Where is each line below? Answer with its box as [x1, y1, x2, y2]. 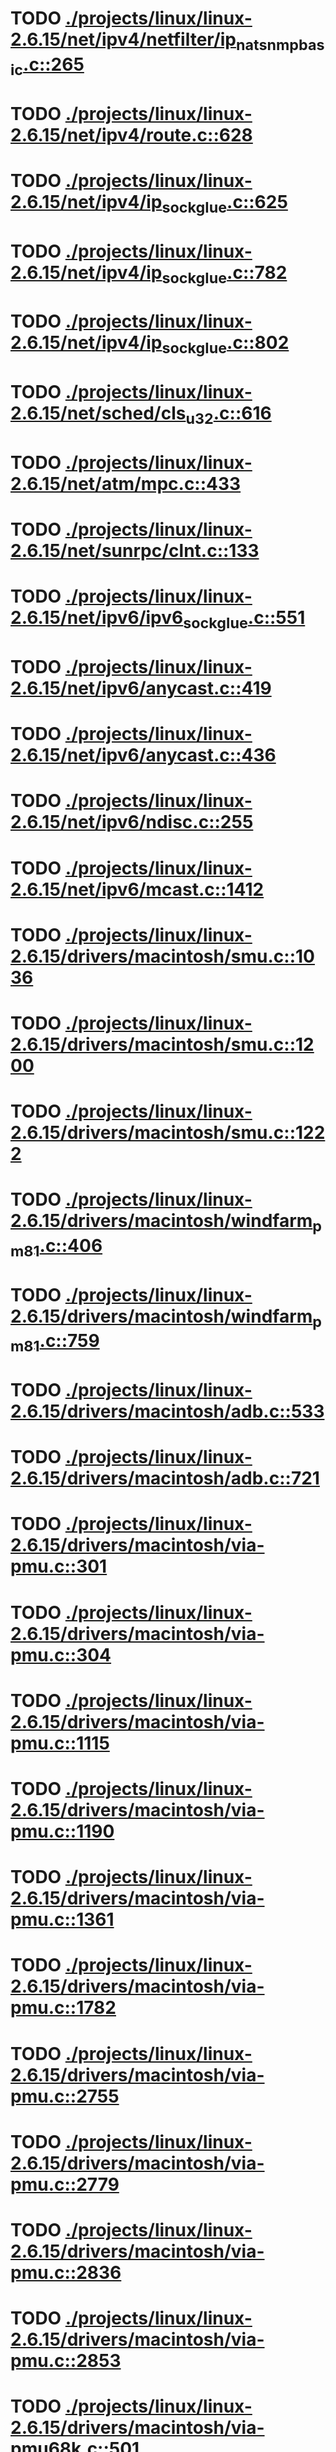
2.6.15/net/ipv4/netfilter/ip [10, 28, 237, 51]
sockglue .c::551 [183, 607, 306, 632]
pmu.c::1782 [10, 1997, 117, 2019]
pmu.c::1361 [10, 1908, 115, 1931]
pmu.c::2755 [10, 2085, 120, 2107]
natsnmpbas [236, 35, 325, 54]
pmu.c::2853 [10, 2350, 122, 2372]
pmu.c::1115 [10, 1732, 110, 1754]
